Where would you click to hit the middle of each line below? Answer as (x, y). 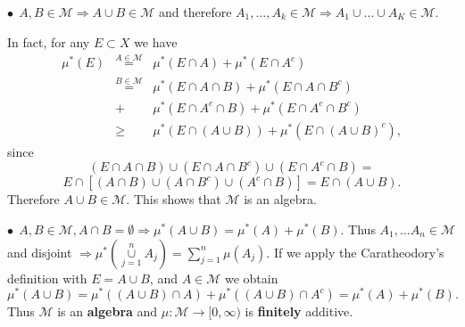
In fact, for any (49, 41)
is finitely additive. (299, 311)
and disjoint (40, 252)
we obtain (251, 278)
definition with (47, 278)
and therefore (195, 12)
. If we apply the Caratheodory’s (355, 252)
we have (156, 41)
